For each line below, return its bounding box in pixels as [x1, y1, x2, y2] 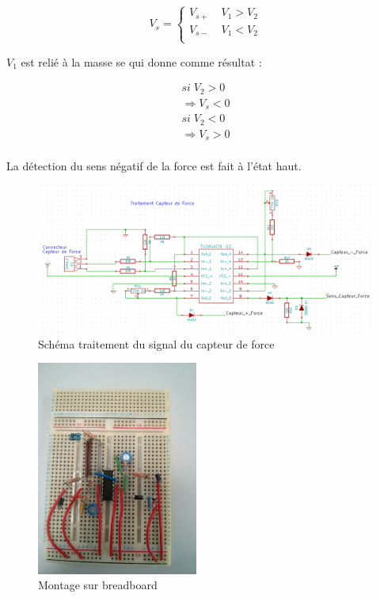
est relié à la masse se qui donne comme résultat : [21, 53, 262, 70]
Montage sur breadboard [38, 577, 158, 593]
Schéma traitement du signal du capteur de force [38, 335, 275, 352]
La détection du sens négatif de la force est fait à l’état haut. [6, 158, 302, 174]
